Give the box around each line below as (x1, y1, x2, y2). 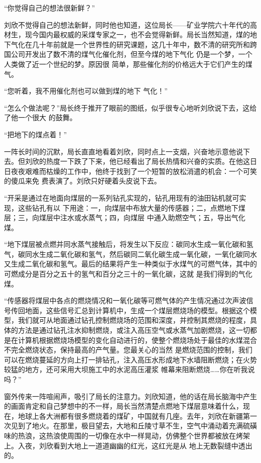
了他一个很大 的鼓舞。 (4, 112, 77, 123)
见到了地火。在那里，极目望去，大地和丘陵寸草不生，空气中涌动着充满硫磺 (11, 420, 257, 431)
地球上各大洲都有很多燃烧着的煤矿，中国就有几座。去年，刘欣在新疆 (18, 410, 243, 421)
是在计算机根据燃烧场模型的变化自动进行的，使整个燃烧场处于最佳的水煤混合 (4, 334, 257, 345)
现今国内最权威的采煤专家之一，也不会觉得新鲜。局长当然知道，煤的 (25, 29, 250, 40)
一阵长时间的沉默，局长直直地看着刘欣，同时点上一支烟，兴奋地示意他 (4, 146, 236, 156)
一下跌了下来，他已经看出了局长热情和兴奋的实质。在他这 (60, 156, 250, 166)
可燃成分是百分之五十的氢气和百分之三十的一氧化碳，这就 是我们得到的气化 (4, 268, 252, 279)
